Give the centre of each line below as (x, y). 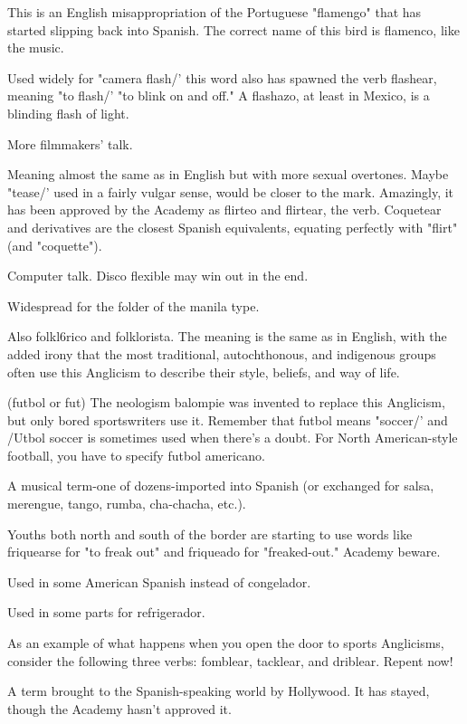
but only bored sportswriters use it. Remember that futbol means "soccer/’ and (228, 419)
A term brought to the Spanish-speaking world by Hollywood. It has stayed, (219, 691)
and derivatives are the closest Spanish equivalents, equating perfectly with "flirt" (233, 227)
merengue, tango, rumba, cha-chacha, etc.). (127, 504)
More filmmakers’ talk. (70, 143)
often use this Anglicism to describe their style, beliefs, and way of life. (204, 372)
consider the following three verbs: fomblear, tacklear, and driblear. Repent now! (230, 660)
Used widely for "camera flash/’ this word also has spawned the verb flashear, (222, 77)
